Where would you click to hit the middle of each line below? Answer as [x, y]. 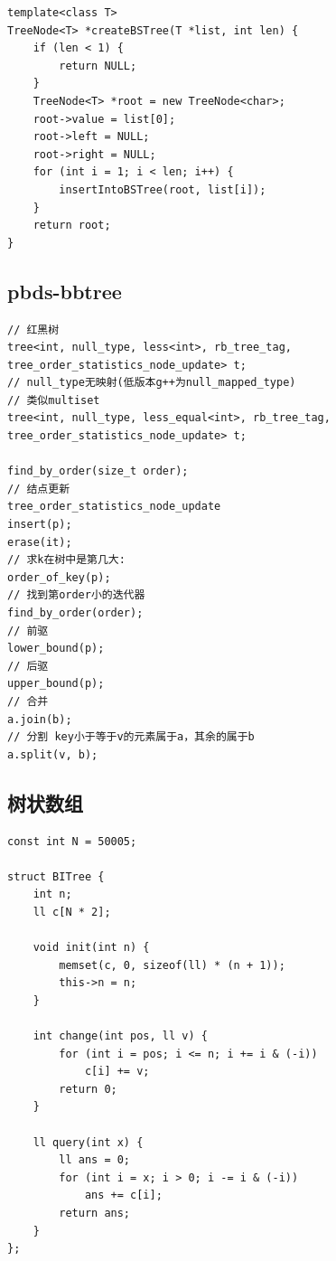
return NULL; [98, 66]
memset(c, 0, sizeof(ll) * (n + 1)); [172, 965]
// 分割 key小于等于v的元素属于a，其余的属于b [131, 737]
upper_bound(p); [56, 684]
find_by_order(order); [75, 613]
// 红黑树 [33, 329]
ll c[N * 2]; [72, 912]
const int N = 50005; [72, 841]
